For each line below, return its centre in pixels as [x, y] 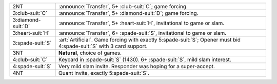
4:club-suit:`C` [30, 60]
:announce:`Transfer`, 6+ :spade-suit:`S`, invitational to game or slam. [142, 33]
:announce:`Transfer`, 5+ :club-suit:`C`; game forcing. [123, 6]
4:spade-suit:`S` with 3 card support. [103, 46]
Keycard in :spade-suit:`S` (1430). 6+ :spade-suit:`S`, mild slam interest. [145, 60]
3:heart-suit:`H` [31, 33]
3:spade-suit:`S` [32, 43]
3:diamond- [27, 20]
